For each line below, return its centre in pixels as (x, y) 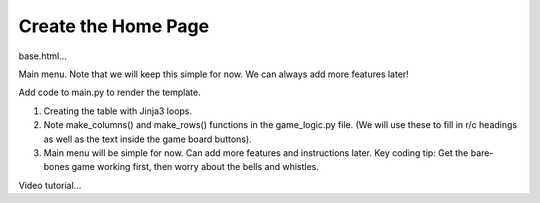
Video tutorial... (50, 185)
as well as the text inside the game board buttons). (147, 139)
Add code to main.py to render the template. (109, 92)
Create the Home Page (114, 26)
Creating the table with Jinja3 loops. (118, 111)
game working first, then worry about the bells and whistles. (195, 167)
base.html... (42, 56)
